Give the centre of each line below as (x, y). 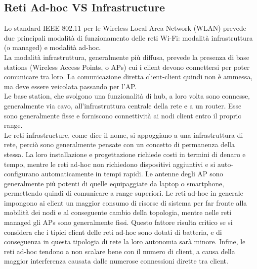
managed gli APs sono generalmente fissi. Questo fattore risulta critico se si (118, 222)
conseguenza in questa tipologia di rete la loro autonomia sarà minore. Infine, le (125, 242)
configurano (21, 174)
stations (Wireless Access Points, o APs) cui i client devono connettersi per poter (127, 67)
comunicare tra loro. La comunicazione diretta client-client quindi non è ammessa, (128, 77)
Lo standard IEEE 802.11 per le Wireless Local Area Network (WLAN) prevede (125, 28)
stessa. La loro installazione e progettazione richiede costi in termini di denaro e (125, 154)
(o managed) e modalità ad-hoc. (52, 47)
